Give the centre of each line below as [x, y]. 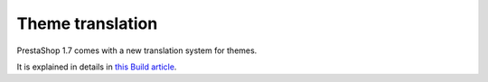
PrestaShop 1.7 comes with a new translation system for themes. [137, 50]
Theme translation [87, 23]
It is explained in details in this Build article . [97, 67]
